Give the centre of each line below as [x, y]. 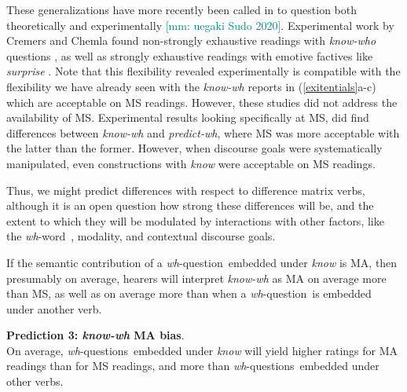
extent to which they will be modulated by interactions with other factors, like [195, 220]
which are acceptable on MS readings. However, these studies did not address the [202, 102]
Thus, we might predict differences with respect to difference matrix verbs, [186, 190]
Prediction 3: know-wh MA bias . [95, 335]
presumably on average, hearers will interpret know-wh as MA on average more [196, 278]
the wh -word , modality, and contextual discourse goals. [141, 236]
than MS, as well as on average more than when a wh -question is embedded [189, 293]
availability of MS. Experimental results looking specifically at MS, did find [188, 117]
